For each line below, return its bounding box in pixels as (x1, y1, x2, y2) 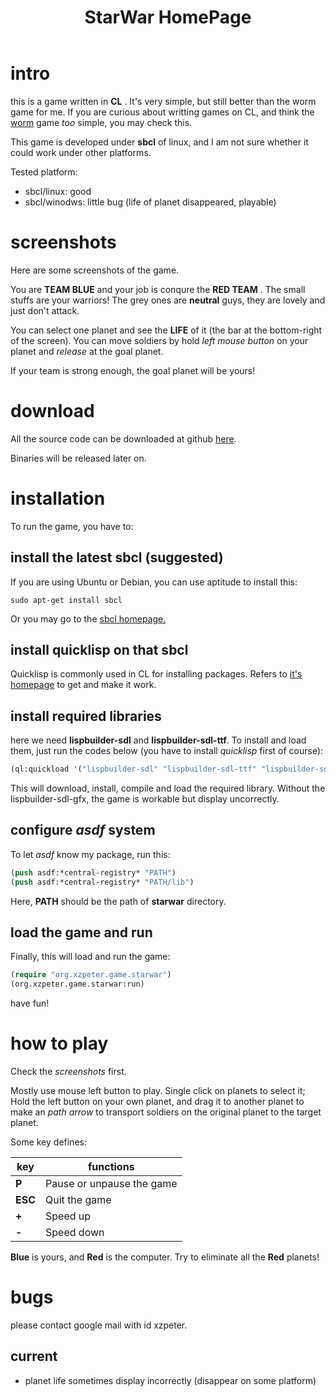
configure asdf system (10, 822, 156, 839)
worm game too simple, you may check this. (10, 116, 193, 128)
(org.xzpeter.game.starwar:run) (10, 979, 145, 990)
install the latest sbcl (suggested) (10, 549, 224, 566)
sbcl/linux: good (24, 185, 92, 197)
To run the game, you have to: (10, 520, 134, 532)
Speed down (45, 1226, 105, 1240)
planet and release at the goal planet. (10, 345, 164, 357)
